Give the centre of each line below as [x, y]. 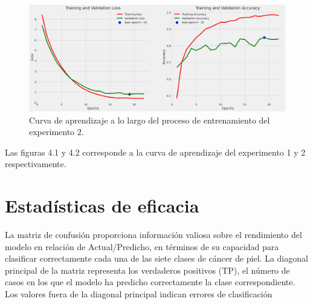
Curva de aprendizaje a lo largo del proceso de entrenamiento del [150, 120]
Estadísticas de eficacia [102, 206]
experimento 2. [56, 132]
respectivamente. [36, 164]
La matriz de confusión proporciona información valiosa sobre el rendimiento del [153, 235]
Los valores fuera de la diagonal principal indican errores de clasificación [139, 294]
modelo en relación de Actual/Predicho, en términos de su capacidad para [142, 246]
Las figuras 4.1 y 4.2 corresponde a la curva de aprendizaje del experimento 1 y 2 [155, 152]
